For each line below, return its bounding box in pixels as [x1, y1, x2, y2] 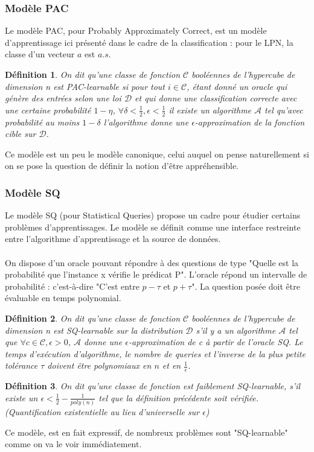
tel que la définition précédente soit [98, 391, 227, 404]
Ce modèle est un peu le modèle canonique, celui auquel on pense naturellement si [5, 147, 309, 160]
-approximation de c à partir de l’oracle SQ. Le [129, 336, 303, 348]
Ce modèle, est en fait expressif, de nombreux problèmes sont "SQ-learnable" [5, 425, 288, 438]
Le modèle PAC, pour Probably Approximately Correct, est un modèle [5, 24, 267, 37]
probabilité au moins [5, 115, 80, 128]
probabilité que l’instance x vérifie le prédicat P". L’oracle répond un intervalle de [5, 268, 307, 281]
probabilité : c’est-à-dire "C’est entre [5, 279, 139, 292]
